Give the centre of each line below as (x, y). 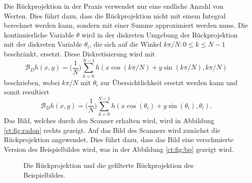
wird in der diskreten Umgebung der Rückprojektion (160, 34)
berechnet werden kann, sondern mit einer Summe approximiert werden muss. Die (126, 25)
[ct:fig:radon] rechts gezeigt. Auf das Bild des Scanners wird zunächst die (112, 130)
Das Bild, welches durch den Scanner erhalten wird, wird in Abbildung (109, 120)
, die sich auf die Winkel (126, 44)
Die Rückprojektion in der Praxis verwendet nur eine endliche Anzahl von (114, 6)
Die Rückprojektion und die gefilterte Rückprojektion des (109, 165)
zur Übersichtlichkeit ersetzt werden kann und (169, 82)
